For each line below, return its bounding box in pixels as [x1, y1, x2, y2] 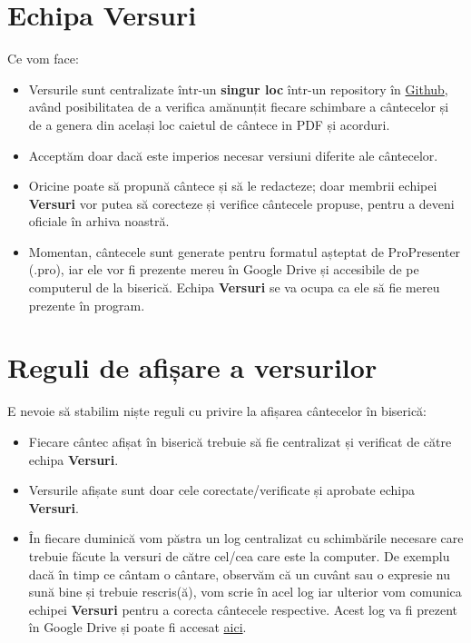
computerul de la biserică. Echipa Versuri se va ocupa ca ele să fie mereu [28, 278, 440, 297]
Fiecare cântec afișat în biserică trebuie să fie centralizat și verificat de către [28, 431, 452, 450]
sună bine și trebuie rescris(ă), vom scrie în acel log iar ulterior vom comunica [28, 582, 462, 601]
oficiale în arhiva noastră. [28, 212, 170, 231]
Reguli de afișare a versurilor [7, 349, 378, 386]
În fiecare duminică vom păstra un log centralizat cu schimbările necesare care [28, 529, 464, 548]
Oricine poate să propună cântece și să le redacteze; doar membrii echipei [28, 176, 437, 195]
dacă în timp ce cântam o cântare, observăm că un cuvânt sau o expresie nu [28, 564, 451, 583]
